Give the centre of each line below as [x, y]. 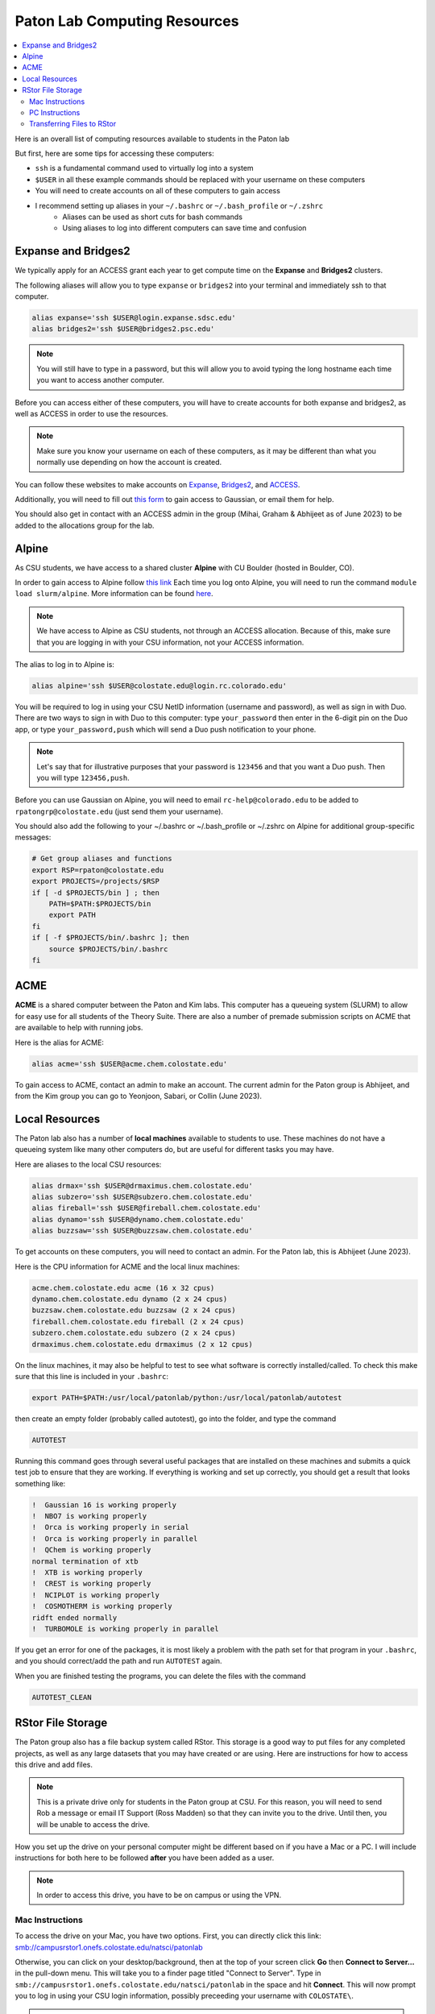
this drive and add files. [54, 1764]
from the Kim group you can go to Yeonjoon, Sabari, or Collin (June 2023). [138, 1096]
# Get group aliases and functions [102, 859]
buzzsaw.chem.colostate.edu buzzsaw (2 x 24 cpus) [134, 1310]
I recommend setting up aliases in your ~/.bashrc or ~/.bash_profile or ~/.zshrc [179, 205]
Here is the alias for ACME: [60, 1042]
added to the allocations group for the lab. [85, 525]
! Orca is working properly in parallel [115, 1538]
